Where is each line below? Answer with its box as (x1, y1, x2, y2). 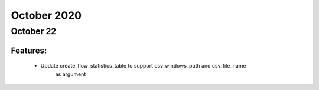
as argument (55, 71, 86, 78)
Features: (11, 45, 47, 55)
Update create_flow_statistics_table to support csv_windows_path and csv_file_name (40, 62, 246, 69)
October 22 (11, 26, 57, 36)
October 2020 (11, 9, 82, 22)
